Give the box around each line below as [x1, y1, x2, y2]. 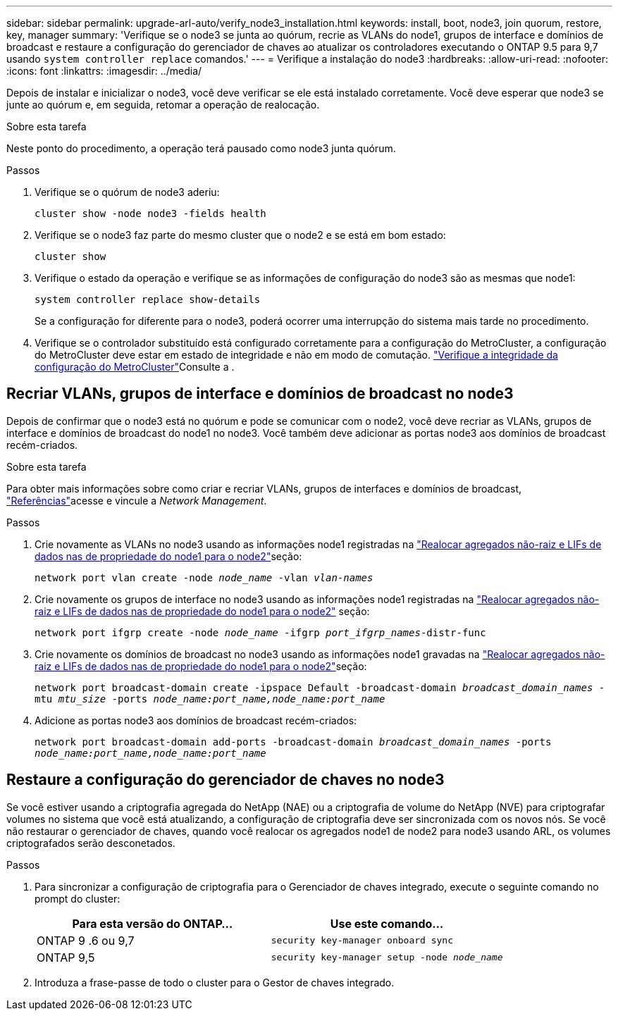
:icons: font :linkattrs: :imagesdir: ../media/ [6, 65, 202, 77]
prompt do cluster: [35, 892, 120, 905]
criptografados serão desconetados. [6, 836, 175, 849]
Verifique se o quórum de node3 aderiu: [35, 186, 220, 198]
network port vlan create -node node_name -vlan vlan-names [35, 571, 373, 583]
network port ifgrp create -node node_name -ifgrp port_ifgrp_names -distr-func [35, 626, 486, 638]
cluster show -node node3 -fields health [35, 208, 266, 219]
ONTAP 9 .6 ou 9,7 [37, 933, 135, 948]
